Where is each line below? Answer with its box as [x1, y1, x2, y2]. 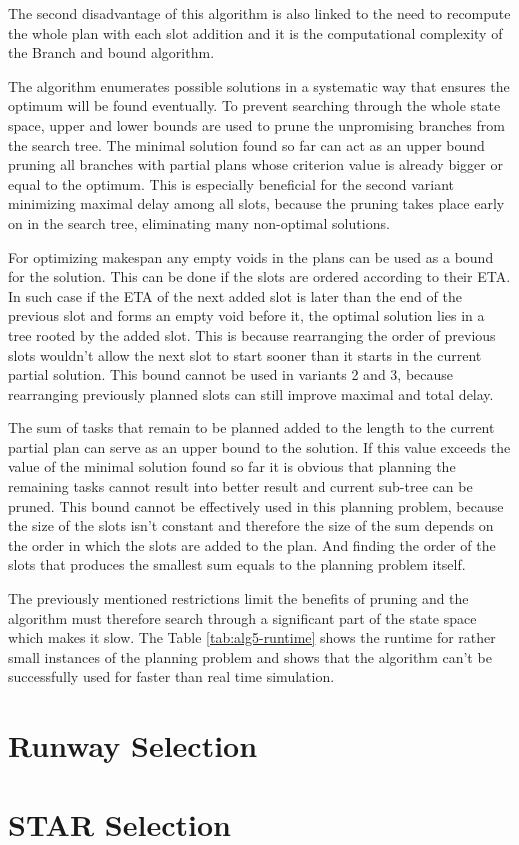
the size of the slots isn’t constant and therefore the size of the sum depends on [8, 515, 494, 536]
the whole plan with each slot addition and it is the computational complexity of [8, 22, 503, 43]
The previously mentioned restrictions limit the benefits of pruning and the [8, 588, 469, 609]
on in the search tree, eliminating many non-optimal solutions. [8, 212, 390, 233]
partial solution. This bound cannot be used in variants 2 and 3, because [8, 364, 454, 385]
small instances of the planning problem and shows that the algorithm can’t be [8, 646, 492, 667]
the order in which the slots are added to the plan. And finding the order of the [8, 534, 496, 555]
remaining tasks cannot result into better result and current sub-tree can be [8, 476, 473, 497]
